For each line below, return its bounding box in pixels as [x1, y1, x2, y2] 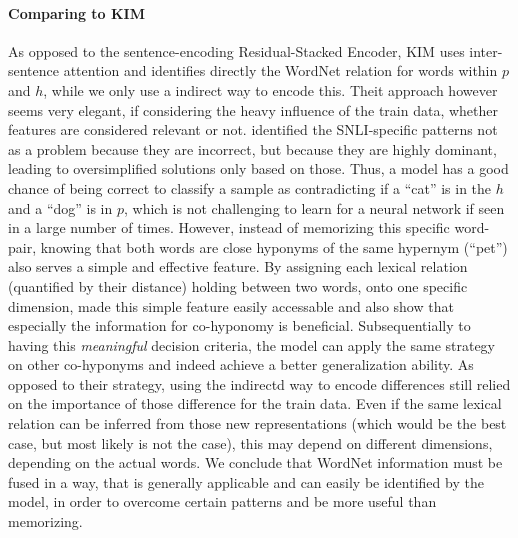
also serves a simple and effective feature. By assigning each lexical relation [8, 256, 468, 277]
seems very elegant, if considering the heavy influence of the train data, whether [8, 99, 498, 120]
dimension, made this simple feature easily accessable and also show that [8, 295, 454, 316]
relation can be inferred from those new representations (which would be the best [8, 413, 507, 434]
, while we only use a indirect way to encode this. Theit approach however [43, 79, 498, 100]
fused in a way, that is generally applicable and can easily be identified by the [8, 471, 484, 492]
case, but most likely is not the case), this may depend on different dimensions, [8, 432, 493, 453]
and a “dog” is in [8, 197, 113, 218]
